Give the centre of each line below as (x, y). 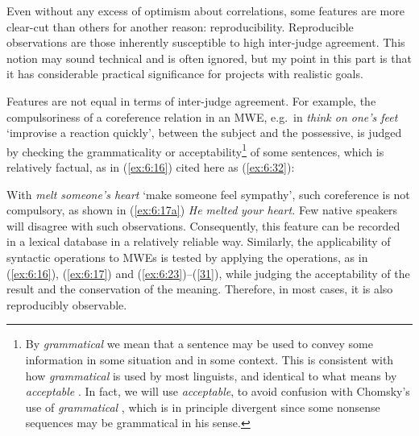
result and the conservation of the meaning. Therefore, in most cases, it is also (200, 289)
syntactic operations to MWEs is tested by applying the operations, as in (187, 257)
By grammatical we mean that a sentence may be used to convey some (199, 344)
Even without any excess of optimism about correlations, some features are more (205, 10)
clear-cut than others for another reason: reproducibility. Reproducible (180, 26)
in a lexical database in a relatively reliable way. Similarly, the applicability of (199, 241)
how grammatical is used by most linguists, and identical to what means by (211, 375)
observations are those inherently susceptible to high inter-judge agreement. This (206, 42)
